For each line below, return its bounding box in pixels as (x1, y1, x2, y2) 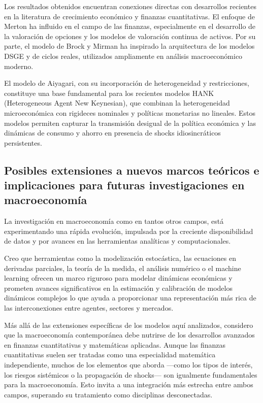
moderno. (4, 60, 34, 71)
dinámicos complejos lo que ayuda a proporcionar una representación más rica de (4, 292, 256, 303)
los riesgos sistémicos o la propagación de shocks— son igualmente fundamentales (4, 369, 257, 380)
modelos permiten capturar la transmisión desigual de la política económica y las (4, 117, 256, 128)
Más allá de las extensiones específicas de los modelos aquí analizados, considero (4, 319, 253, 330)
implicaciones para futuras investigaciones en (4, 177, 245, 193)
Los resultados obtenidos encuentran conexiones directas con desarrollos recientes (4, 1, 256, 11)
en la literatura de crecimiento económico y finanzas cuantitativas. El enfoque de (4, 11, 255, 21)
